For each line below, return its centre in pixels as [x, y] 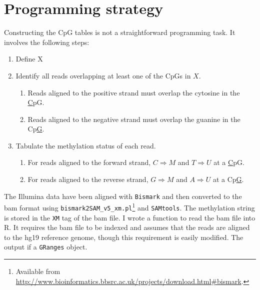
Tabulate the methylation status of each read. [86, 145]
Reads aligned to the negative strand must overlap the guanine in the [134, 119]
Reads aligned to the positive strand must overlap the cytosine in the [134, 92]
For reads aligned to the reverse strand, [88, 179]
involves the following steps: [47, 42]
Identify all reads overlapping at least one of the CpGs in [103, 75]
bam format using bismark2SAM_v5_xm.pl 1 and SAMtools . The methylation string [129, 207]
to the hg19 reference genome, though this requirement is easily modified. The [124, 237]
